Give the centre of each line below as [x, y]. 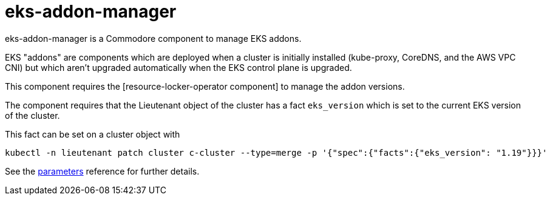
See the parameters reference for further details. [102, 171]
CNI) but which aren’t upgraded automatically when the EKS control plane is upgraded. [178, 67]
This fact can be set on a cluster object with [93, 134]
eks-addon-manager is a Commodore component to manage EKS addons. [153, 38]
